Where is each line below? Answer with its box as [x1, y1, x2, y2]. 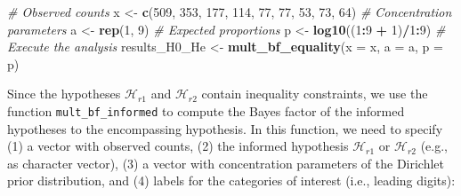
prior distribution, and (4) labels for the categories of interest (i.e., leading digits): [7, 171, 456, 190]
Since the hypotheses [7, 84, 121, 103]
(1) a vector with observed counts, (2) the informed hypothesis [7, 137, 349, 155]
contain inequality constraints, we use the [201, 84, 428, 103]
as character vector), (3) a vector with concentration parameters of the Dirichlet [7, 153, 445, 172]
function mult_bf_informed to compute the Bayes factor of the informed [7, 101, 405, 120]
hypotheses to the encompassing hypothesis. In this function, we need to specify [7, 119, 443, 137]
